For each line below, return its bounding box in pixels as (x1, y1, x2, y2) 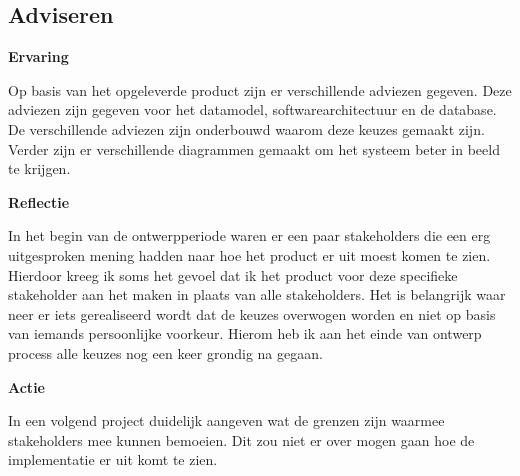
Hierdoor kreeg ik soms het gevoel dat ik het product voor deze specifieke (8, 264, 458, 285)
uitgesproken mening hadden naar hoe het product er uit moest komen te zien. (8, 244, 491, 265)
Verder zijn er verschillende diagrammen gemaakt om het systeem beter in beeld (8, 138, 500, 159)
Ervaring (8, 46, 69, 67)
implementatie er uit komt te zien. (8, 449, 218, 470)
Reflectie (8, 191, 70, 212)
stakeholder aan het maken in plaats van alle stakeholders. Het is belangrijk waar (8, 284, 506, 305)
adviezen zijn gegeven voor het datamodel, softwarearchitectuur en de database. (8, 99, 497, 120)
